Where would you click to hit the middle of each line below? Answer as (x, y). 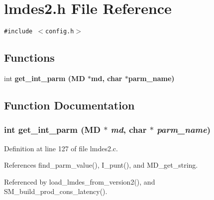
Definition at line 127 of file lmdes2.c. (61, 148)
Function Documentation (69, 105)
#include (18, 32)
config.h (60, 32)
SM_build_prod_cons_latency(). (56, 191)
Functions (29, 57)
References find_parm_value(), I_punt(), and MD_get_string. (101, 165)
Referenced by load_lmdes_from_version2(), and (80, 181)
